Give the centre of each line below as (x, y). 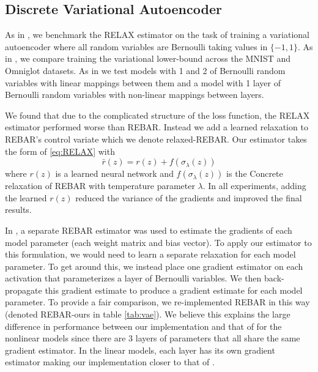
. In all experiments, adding (254, 186)
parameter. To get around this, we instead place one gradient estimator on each (154, 266)
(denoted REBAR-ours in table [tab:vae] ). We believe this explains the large (148, 314)
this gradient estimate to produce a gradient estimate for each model (174, 290)
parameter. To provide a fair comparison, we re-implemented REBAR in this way (157, 302)
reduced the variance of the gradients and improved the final (189, 197)
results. (18, 210)
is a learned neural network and (114, 173)
